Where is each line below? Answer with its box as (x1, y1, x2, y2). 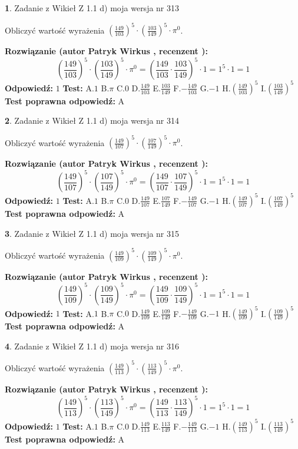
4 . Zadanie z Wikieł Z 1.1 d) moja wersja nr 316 (5, 339, 180, 352)
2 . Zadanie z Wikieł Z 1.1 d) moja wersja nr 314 (5, 114, 180, 127)
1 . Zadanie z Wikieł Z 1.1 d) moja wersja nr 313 (5, 2, 180, 14)
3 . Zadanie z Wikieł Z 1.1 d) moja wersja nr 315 (5, 227, 180, 239)
